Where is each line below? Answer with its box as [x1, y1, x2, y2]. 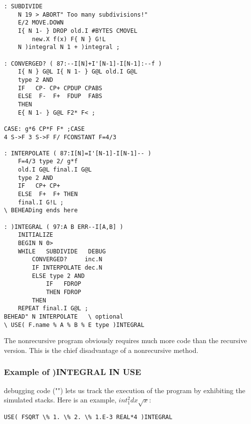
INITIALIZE [18, 231, 53, 239]
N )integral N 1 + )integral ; [18, 44, 120, 51]
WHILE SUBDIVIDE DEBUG [18, 248, 106, 255]
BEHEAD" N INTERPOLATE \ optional [4, 313, 124, 320]
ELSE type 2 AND [32, 272, 85, 279]
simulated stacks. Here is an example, [4, 395, 117, 405]
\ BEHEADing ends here [4, 207, 78, 214]
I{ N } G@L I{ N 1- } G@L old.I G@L [18, 68, 138, 75]
